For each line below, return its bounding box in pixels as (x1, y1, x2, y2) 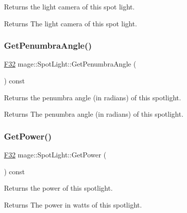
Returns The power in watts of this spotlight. (4, 199, 142, 210)
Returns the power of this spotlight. (4, 183, 113, 193)
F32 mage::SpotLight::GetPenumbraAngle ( (4, 59, 136, 69)
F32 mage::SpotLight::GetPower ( (4, 149, 107, 159)
